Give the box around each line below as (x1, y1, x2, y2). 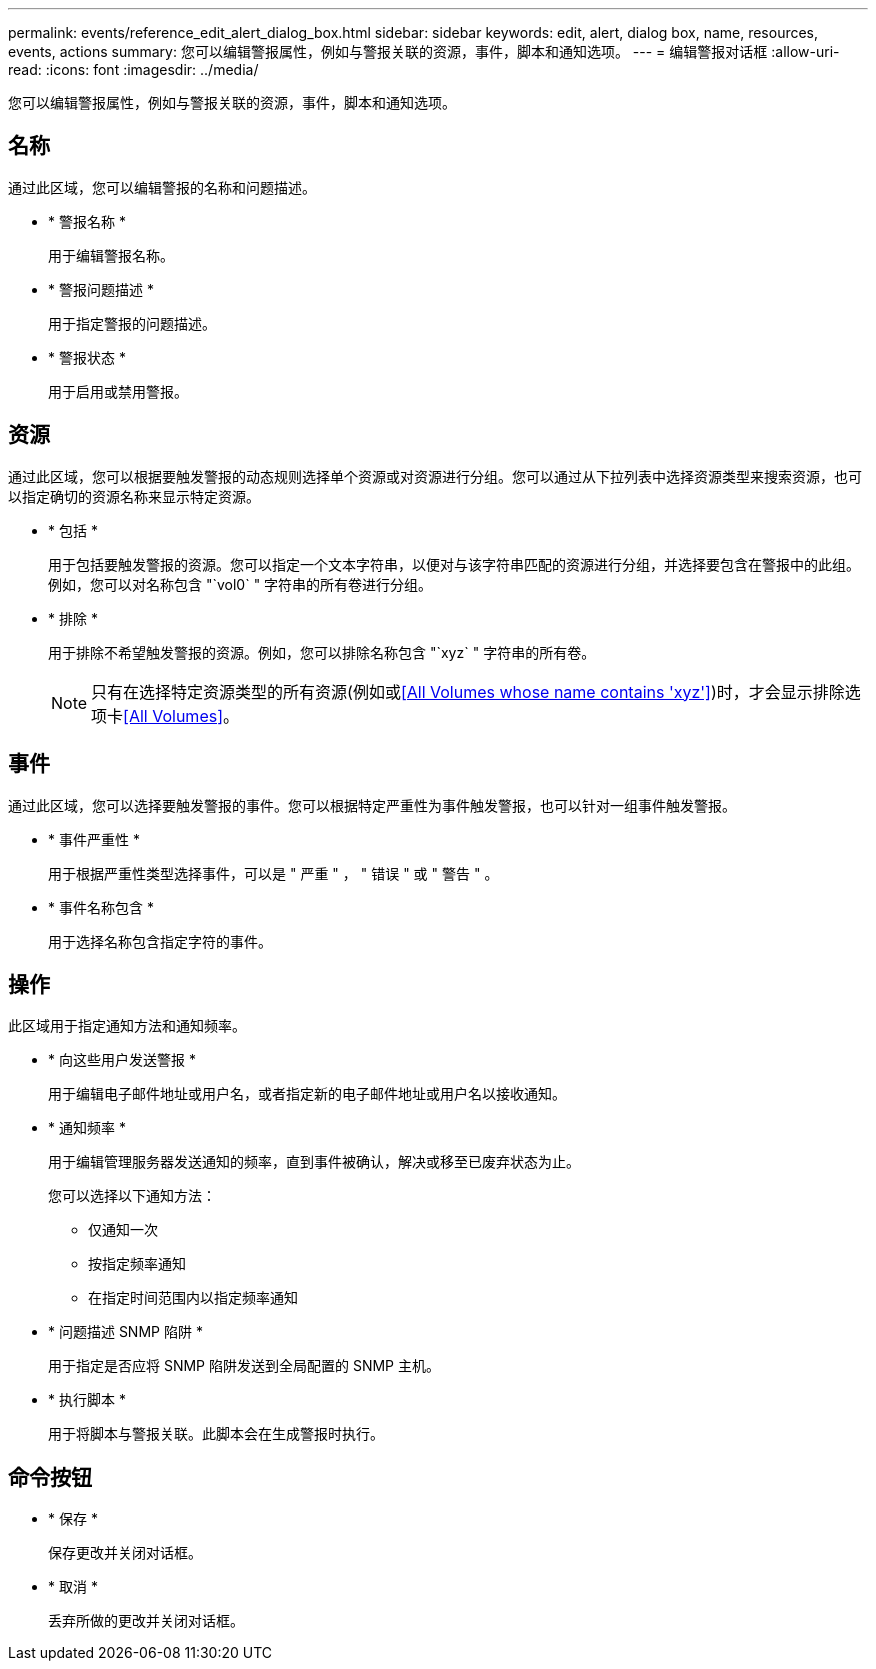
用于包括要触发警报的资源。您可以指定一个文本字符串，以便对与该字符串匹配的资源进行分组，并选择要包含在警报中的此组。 (48, 555, 860, 573)
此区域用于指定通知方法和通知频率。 (8, 1017, 246, 1035)
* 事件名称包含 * (48, 898, 154, 916)
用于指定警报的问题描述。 (48, 314, 216, 332)
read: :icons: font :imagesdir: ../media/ (8, 61, 259, 78)
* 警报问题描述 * (48, 280, 154, 298)
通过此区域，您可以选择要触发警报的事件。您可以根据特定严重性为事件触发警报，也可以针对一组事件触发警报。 (8, 796, 736, 814)
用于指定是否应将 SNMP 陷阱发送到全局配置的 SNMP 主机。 (48, 1357, 440, 1375)
